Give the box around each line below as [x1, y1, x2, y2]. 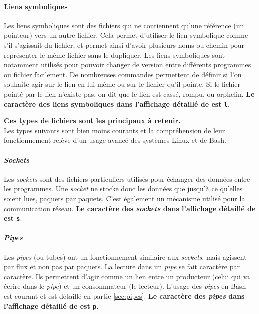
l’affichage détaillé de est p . [4, 300, 99, 311]
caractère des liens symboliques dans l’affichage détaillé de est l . [4, 98, 230, 109]
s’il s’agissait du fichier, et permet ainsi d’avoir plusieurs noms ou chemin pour [4, 39, 245, 50]
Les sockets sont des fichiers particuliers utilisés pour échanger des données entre [4, 173, 250, 184]
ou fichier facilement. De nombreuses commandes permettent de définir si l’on [4, 69, 242, 79]
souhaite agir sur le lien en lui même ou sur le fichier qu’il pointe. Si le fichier [4, 79, 240, 89]
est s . [4, 213, 22, 223]
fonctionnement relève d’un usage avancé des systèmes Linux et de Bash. [4, 135, 226, 145]
